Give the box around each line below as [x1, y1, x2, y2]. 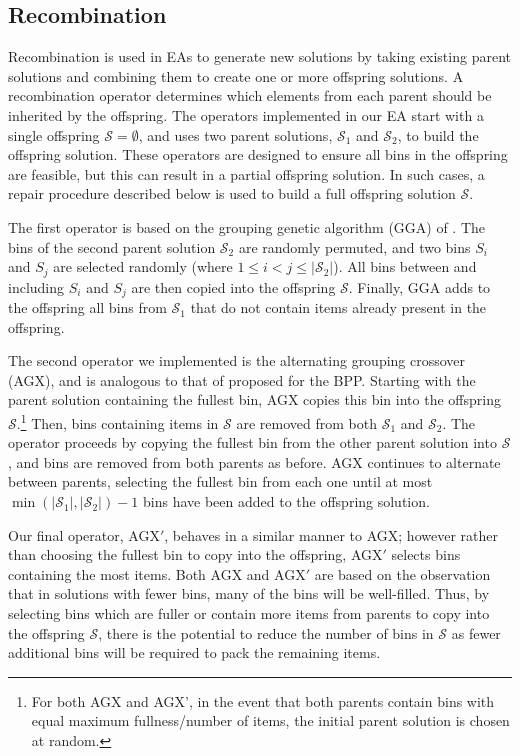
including [8, 276, 65, 297]
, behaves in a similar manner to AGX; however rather [164, 524, 498, 545]
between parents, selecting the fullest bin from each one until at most [8, 471, 433, 492]
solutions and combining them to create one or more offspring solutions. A [8, 65, 464, 86]
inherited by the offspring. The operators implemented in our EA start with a [8, 104, 484, 125]
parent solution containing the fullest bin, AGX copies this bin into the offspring [8, 389, 501, 410]
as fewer [451, 622, 501, 643]
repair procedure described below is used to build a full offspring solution [8, 183, 456, 204]
